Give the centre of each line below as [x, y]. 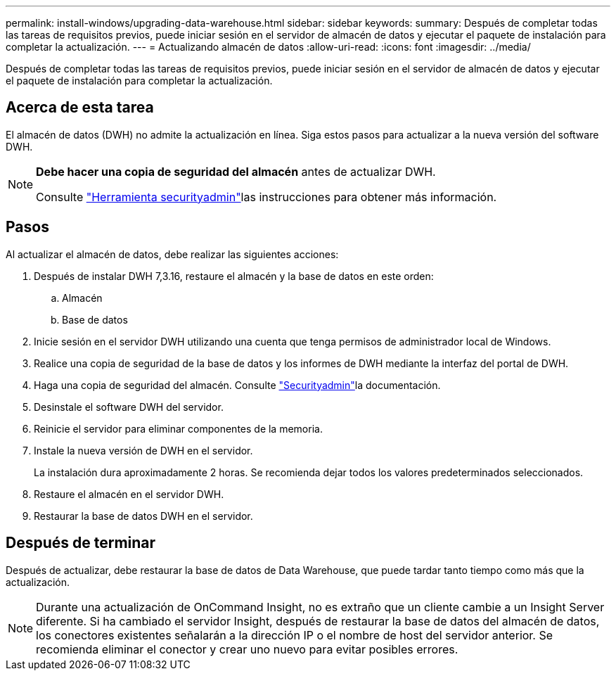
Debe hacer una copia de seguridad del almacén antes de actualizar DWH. [236, 171]
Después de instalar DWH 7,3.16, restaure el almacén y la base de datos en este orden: [234, 276]
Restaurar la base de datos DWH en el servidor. [143, 516]
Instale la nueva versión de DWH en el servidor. [143, 450]
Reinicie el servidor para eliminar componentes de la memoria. [178, 428]
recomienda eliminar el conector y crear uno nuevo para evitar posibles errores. [247, 649]
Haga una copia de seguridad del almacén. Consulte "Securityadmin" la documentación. [237, 385]
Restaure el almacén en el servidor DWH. [129, 494]
